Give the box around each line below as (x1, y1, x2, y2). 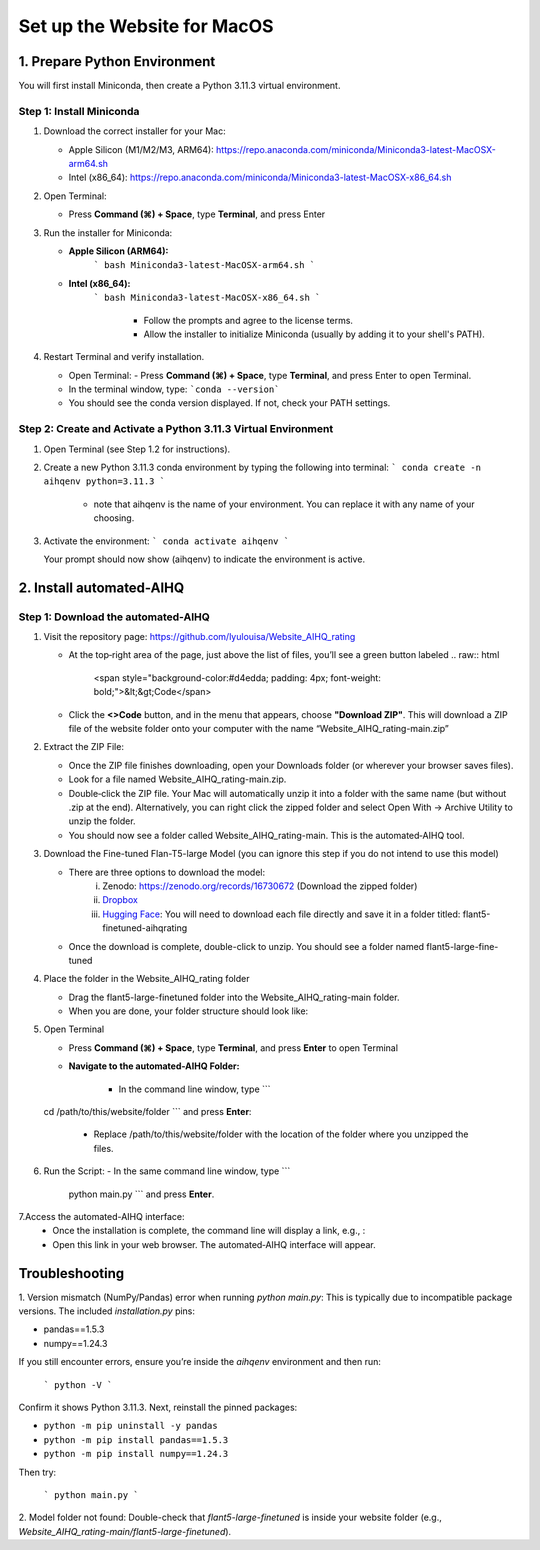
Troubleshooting (18, 1265, 125, 1282)
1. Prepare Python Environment (18, 53, 216, 70)
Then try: (18, 1466, 57, 1478)
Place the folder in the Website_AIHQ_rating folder (43, 973, 250, 985)
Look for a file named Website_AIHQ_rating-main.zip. (68, 773, 287, 785)
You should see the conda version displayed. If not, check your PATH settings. (68, 397, 391, 409)
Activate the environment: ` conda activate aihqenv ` (43, 535, 290, 547)
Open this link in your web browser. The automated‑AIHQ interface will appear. (52, 1238, 376, 1250)
